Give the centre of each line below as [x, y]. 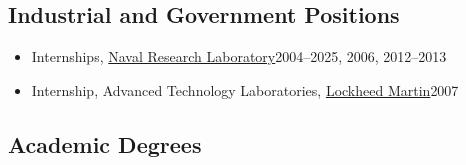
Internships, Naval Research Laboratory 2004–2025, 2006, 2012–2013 [239, 56]
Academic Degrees [105, 143]
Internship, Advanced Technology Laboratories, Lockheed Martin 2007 [245, 89]
